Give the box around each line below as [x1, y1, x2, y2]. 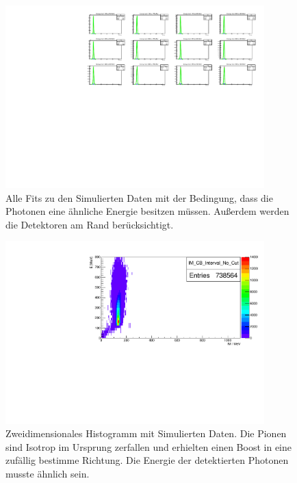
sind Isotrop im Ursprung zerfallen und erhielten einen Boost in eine [5, 439, 292, 454]
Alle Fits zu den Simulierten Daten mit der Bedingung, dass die [5, 190, 273, 205]
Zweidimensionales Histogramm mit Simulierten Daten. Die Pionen [5, 426, 287, 441]
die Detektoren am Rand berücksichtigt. [5, 217, 174, 231]
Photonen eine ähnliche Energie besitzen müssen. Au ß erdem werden [5, 204, 289, 218]
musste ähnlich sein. [5, 466, 90, 480]
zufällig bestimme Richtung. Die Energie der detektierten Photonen [5, 453, 289, 467]
